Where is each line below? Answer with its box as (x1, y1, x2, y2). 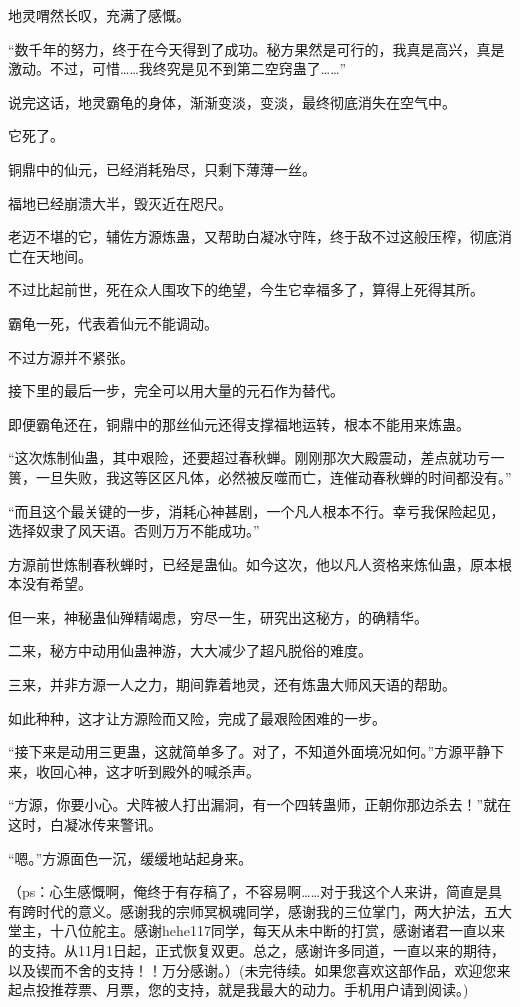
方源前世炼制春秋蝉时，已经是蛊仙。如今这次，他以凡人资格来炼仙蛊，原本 (8, 553, 498, 574)
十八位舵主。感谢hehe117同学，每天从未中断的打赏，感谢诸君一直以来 (49, 920, 505, 941)
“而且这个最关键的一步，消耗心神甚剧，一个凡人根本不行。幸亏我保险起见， (8, 500, 505, 521)
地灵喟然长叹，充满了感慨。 (8, 5, 190, 25)
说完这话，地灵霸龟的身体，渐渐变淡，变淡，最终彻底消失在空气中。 (8, 91, 456, 112)
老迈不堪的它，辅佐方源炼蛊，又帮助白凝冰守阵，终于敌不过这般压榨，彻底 (8, 226, 498, 247)
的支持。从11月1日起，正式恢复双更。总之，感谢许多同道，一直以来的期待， (8, 940, 505, 960)
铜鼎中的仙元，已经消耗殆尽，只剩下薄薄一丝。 (8, 158, 316, 179)
